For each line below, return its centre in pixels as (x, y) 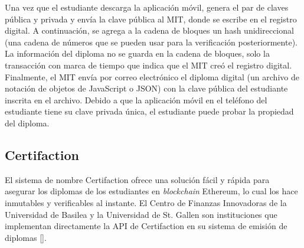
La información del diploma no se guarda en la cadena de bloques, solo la (137, 53)
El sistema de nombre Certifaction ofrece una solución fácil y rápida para (137, 179)
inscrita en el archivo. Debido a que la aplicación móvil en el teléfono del (136, 99)
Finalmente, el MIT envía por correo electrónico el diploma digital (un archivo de (152, 76)
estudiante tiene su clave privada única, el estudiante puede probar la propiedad (149, 111)
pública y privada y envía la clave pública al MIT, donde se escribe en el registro (151, 19)
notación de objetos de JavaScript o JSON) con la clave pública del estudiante (146, 88)
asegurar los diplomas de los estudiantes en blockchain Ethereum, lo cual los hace (151, 191)
